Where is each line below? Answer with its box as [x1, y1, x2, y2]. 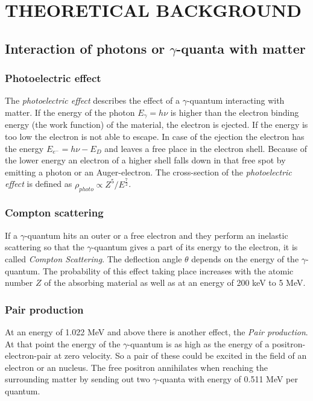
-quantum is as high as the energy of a [127, 337, 270, 350]
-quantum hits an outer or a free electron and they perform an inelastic [24, 229, 288, 241]
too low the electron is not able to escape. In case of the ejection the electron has [5, 130, 305, 143]
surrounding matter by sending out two [5, 373, 150, 385]
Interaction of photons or [5, 39, 165, 57]
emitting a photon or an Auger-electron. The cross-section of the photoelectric [5, 165, 292, 178]
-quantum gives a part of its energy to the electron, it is [91, 241, 298, 253]
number [5, 276, 33, 289]
